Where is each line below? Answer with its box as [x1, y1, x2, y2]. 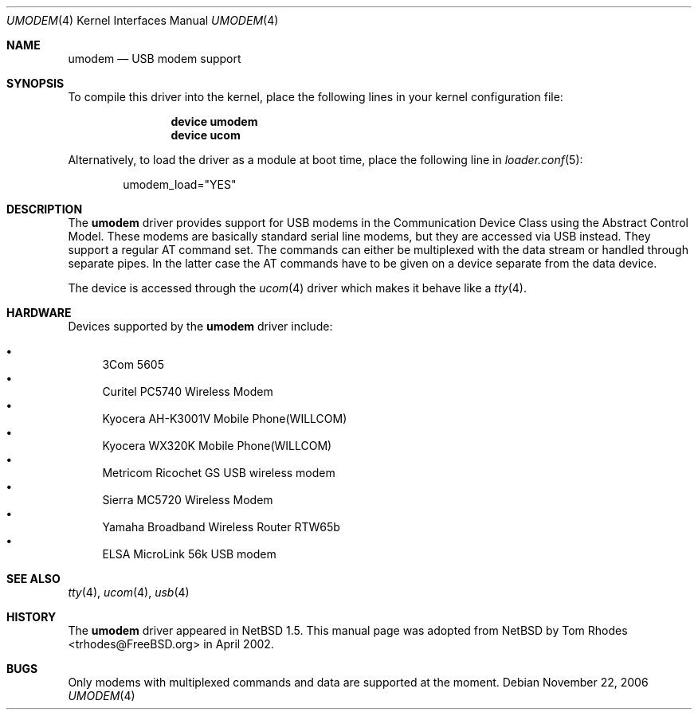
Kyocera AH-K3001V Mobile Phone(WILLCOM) [102, 412, 347, 425]
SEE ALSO [6, 572, 61, 585]
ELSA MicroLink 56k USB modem [102, 547, 276, 561]
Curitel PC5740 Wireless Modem [102, 385, 273, 398]
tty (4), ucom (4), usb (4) [68, 585, 190, 599]
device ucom [171, 128, 241, 142]
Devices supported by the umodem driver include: [68, 319, 333, 333]
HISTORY [6, 610, 57, 624]
